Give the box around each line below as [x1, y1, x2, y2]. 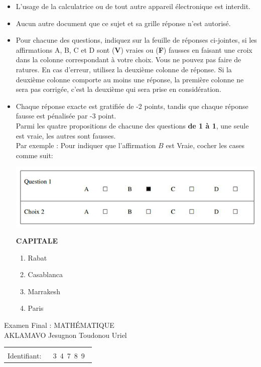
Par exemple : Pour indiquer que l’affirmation [16, 140, 156, 151]
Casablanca [28, 269, 63, 280]
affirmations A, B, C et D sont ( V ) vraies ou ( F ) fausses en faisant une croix [16, 44, 252, 55]
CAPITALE [16, 235, 58, 246]
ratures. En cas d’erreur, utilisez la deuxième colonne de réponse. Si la [16, 64, 232, 74]
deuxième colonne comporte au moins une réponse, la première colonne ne [16, 74, 244, 84]
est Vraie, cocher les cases [166, 140, 245, 151]
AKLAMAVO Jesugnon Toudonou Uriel [4, 329, 127, 340]
